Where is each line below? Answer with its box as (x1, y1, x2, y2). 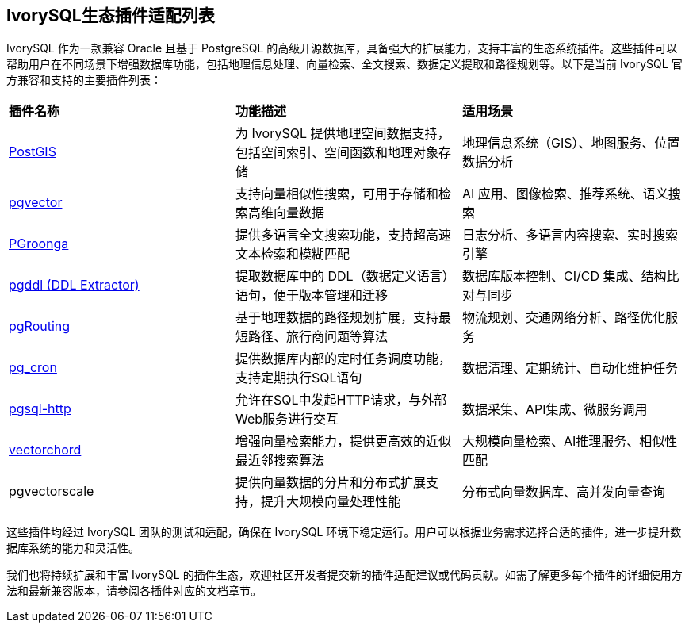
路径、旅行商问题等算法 (247, 328, 388, 345)
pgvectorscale (9, 483, 94, 500)
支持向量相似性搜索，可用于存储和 (235, 186, 438, 202)
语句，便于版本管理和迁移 (235, 287, 388, 304)
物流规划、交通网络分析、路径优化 (461, 309, 665, 326)
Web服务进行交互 (235, 411, 339, 428)
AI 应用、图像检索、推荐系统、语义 (461, 186, 668, 202)
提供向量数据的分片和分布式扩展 (235, 474, 426, 491)
